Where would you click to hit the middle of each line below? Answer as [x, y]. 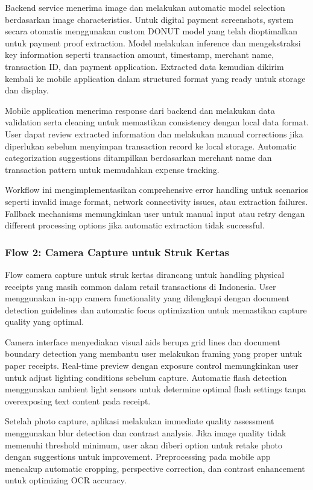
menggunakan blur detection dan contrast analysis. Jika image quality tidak [146, 433]
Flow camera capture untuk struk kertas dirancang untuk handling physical [145, 274]
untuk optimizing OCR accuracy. [66, 480]
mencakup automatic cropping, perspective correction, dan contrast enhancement [155, 468]
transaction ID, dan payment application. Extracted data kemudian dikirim [144, 66]
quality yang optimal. [45, 322]
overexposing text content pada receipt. [78, 400]
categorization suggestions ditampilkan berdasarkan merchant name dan [138, 158]
